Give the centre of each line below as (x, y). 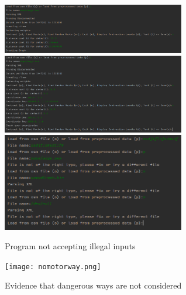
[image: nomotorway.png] (53, 267)
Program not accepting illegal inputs (70, 246)
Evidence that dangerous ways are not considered (93, 285)
